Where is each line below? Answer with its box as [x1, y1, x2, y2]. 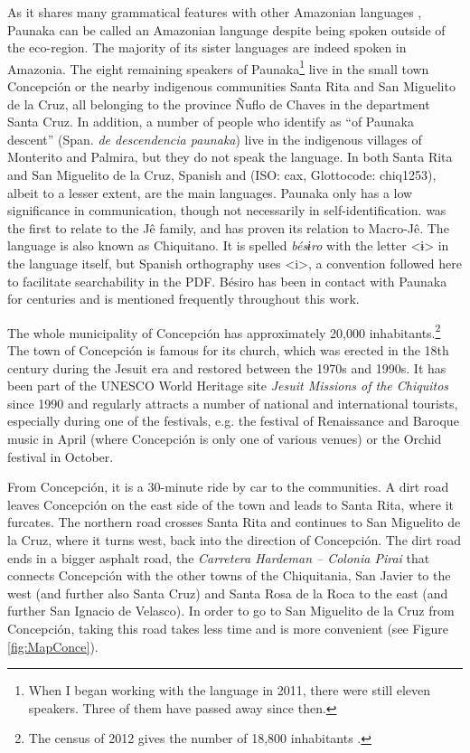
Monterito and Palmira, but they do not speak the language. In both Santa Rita [7, 147, 453, 166]
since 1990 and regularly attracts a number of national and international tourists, [7, 393, 458, 412]
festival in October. [7, 447, 114, 466]
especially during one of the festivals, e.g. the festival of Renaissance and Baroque [7, 411, 459, 430]
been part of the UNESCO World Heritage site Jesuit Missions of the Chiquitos [7, 376, 449, 395]
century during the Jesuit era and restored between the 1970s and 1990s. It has [7, 358, 446, 377]
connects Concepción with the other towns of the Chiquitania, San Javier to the [7, 566, 451, 585]
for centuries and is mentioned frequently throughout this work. [7, 289, 360, 308]
